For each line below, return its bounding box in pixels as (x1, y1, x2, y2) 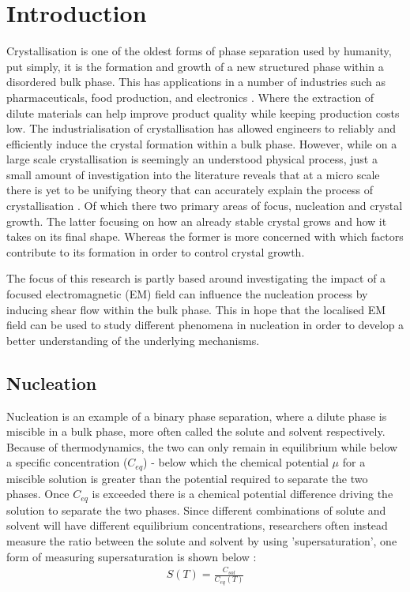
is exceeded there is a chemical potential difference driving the (92, 485, 393, 502)
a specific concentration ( (6, 454, 128, 470)
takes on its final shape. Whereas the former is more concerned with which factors (6, 228, 404, 245)
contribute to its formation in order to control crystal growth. (6, 243, 305, 260)
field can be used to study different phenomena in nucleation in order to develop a (6, 317, 404, 333)
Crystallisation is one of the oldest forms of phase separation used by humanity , (6, 43, 392, 59)
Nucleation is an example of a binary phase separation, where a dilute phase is (6, 407, 387, 424)
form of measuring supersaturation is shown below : (6, 548, 257, 564)
